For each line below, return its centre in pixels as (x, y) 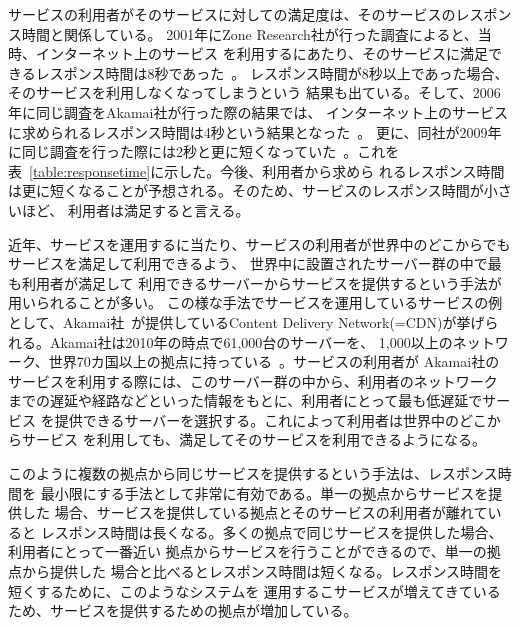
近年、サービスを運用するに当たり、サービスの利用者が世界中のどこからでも (259, 243)
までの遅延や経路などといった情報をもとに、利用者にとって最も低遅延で (245, 400)
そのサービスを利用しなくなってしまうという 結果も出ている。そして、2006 (254, 92)
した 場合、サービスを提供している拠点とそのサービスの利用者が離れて (254, 512)
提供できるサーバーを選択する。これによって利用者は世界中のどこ (270, 419)
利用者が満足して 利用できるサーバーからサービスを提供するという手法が (261, 282)
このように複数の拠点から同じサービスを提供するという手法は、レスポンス (253, 473)
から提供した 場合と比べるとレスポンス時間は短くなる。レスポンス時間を (262, 571)
